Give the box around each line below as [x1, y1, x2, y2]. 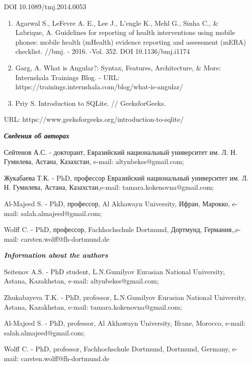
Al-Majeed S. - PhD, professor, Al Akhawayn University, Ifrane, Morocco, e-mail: [4, 318, 246, 328]
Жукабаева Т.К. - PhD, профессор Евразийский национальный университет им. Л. [4, 172, 249, 182]
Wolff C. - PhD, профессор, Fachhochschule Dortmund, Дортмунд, [4, 224, 202, 234]
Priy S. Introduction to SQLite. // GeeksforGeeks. [15, 98, 166, 108]
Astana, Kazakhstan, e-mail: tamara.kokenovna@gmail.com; [4, 301, 182, 312]
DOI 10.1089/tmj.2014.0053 [4, 1, 86, 11]
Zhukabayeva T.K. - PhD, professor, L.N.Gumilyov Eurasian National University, [4, 292, 246, 302]
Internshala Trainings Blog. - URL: [15, 72, 120, 82]
